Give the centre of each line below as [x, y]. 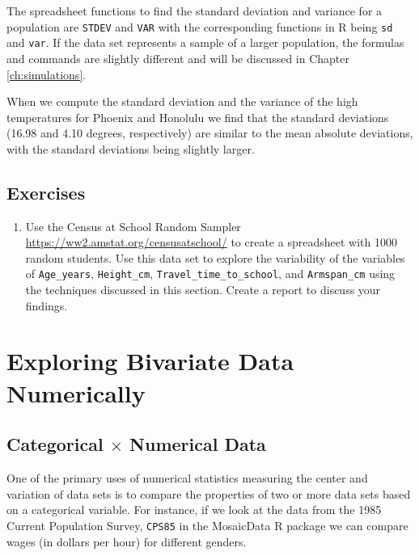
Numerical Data [198, 444]
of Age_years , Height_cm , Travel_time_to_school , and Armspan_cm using [210, 274]
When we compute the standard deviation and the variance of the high [182, 101]
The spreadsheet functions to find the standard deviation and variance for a [195, 11]
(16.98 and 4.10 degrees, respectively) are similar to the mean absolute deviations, [210, 133]
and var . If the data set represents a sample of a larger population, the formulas [205, 42]
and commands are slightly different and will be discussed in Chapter [178, 58]
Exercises [46, 192]
